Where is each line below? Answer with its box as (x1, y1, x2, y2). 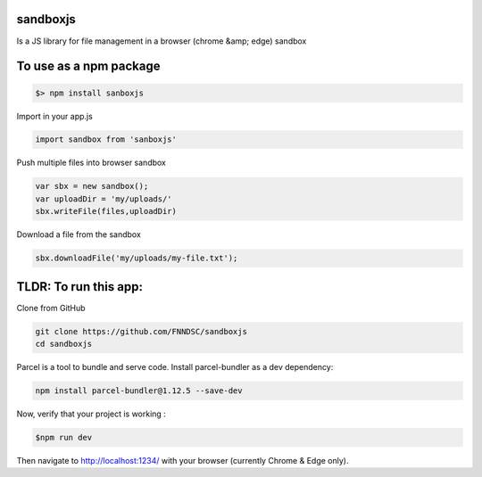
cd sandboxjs (35, 339, 93, 350)
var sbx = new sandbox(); (35, 181, 149, 192)
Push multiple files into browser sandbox (16, 157, 167, 169)
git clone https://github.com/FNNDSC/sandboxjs (35, 326, 247, 336)
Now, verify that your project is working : (16, 408, 167, 419)
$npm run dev (35, 432, 93, 443)
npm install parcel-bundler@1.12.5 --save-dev (35, 386, 243, 396)
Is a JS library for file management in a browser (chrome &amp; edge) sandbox (16, 36, 307, 46)
